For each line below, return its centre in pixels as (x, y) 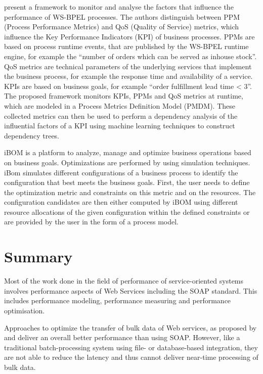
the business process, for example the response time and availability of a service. (128, 76)
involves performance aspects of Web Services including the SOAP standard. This (131, 290)
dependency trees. (32, 135)
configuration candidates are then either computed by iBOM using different (121, 202)
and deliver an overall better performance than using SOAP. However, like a (122, 337)
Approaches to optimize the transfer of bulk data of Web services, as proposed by (130, 327)
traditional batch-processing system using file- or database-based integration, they (131, 347)
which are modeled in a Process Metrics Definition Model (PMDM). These (120, 105)
